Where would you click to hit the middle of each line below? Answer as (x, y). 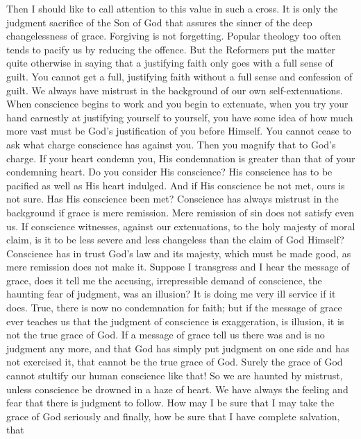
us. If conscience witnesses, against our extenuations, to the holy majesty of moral (181, 226)
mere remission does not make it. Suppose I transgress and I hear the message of (178, 267)
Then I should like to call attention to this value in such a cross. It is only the (172, 8)
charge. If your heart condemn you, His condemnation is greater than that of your (181, 158)
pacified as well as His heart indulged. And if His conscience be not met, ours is (176, 185)
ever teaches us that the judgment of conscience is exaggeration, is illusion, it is (175, 321)
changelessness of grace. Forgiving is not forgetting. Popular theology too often (174, 36)
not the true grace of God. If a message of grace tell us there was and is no (166, 335)
